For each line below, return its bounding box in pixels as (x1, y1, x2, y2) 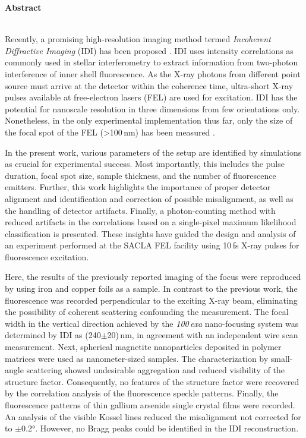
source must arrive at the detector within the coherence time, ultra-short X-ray (5, 79, 294, 92)
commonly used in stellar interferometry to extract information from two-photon (5, 56, 298, 68)
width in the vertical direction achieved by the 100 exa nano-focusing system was (5, 317, 299, 329)
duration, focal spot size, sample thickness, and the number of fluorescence (5, 169, 276, 181)
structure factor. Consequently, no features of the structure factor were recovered (5, 375, 299, 387)
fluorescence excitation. (5, 250, 89, 263)
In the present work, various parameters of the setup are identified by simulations (5, 146, 302, 158)
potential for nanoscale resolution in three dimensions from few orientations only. (5, 102, 300, 115)
